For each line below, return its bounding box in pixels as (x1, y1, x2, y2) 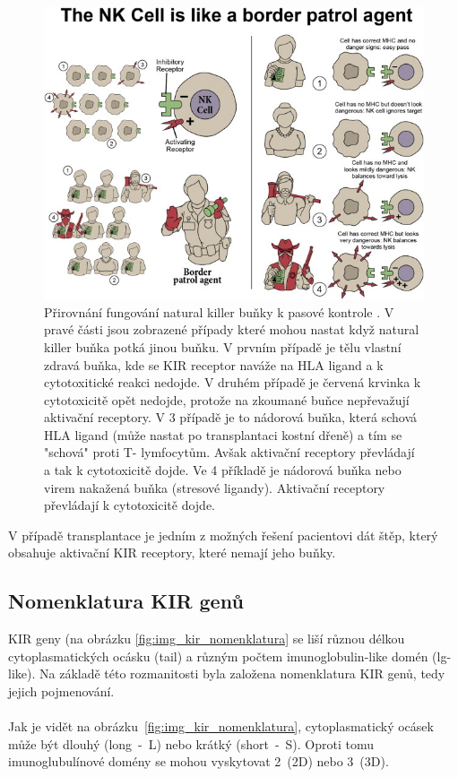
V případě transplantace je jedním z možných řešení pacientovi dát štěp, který (8, 525, 438, 544)
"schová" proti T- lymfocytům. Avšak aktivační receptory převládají (44, 443, 415, 462)
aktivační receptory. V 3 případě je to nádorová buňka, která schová (44, 408, 418, 427)
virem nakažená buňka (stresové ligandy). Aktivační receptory (44, 478, 385, 496)
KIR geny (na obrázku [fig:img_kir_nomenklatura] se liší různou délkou (8, 629, 405, 648)
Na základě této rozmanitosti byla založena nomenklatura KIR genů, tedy (39, 664, 445, 683)
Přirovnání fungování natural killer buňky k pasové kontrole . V (44, 302, 394, 321)
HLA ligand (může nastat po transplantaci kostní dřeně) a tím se (44, 425, 402, 444)
